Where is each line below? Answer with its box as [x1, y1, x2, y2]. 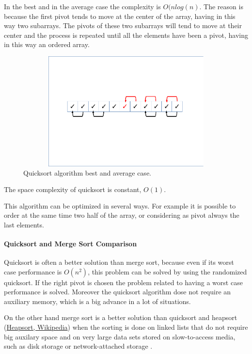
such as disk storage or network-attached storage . [4, 341, 153, 351]
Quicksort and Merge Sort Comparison [4, 238, 137, 248]
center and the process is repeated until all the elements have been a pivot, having [4, 30, 248, 40]
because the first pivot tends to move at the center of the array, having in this [4, 11, 236, 21]
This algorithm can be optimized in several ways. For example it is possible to [4, 200, 236, 210]
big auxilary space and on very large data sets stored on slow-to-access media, [4, 331, 236, 341]
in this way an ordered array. [4, 39, 90, 49]
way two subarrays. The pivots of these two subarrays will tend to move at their [4, 20, 242, 31]
